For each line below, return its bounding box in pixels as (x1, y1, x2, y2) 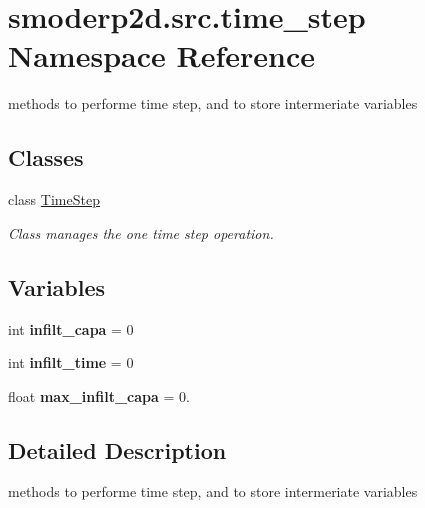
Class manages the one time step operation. (8, 222, 274, 243)
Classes (8, 142, 84, 173)
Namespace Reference (8, 35, 315, 76)
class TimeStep (8, 189, 100, 210)
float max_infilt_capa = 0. (8, 385, 190, 406)
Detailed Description (8, 434, 227, 465)
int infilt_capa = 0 (8, 318, 134, 339)
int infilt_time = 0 (8, 352, 134, 373)
